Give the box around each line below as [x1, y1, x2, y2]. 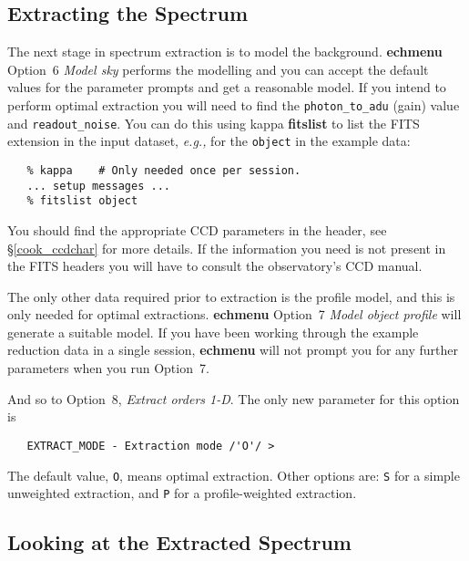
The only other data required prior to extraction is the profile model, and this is [7, 286, 455, 306]
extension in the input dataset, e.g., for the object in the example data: [7, 131, 411, 151]
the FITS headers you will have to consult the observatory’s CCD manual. [7, 256, 423, 275]
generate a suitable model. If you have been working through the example [7, 322, 419, 341]
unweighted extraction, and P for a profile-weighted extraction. [7, 483, 357, 503]
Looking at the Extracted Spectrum [7, 528, 352, 556]
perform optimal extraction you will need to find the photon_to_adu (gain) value [7, 95, 460, 114]
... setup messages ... [26, 179, 170, 192]
